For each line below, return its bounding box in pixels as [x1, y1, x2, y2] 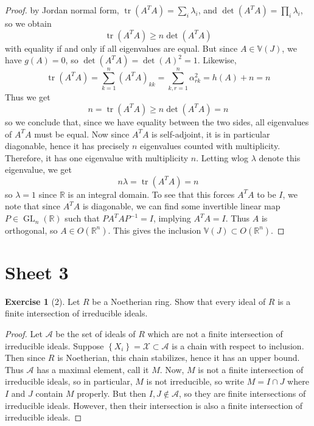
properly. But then [77, 386, 147, 399]
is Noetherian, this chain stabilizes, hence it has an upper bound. [57, 351, 300, 364]
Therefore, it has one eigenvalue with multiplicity [5, 151, 189, 164]
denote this [259, 151, 301, 164]
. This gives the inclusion [108, 223, 201, 236]
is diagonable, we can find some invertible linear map [82, 200, 281, 212]
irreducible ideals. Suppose [5, 339, 104, 352]
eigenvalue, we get [5, 163, 72, 176]
